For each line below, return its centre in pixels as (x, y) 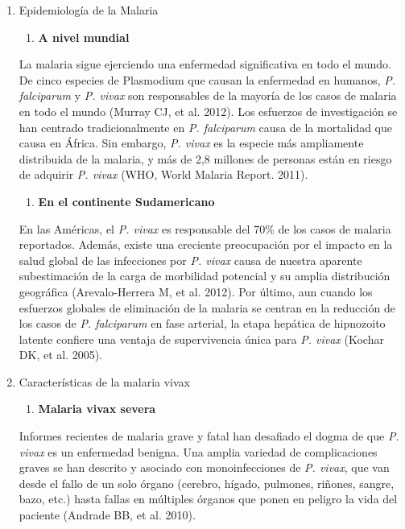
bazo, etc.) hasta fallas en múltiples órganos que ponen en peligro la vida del (208, 499)
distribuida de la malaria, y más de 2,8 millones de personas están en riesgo (205, 158)
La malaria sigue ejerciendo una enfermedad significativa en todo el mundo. (205, 64)
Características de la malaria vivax (104, 381)
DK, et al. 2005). (61, 355)
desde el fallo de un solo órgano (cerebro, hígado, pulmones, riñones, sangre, (207, 483)
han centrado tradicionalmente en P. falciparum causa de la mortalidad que (206, 127)
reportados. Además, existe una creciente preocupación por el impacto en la (206, 244)
